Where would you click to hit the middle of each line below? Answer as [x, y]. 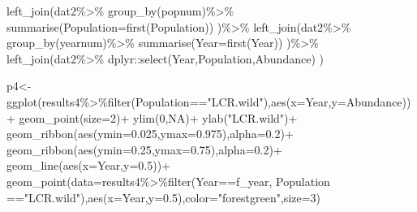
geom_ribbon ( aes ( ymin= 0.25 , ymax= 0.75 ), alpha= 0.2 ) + [144, 149]
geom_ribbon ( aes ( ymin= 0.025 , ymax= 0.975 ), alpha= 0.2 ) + [150, 134]
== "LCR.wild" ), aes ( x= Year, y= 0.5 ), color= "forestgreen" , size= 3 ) [164, 197]
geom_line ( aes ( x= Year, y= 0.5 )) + [89, 165]
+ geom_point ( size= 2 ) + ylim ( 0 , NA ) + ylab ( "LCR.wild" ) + [152, 117]
